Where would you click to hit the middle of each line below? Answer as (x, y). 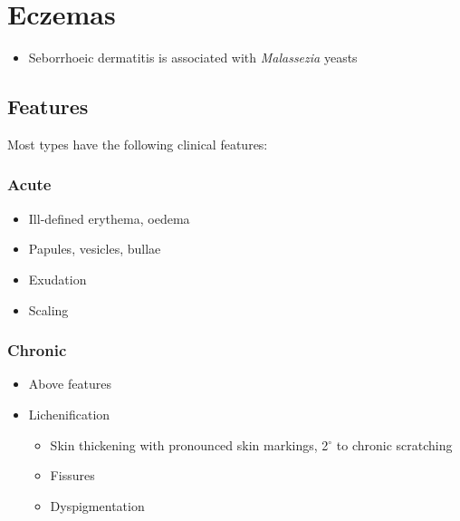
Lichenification (69, 414)
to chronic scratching (394, 444)
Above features (70, 384)
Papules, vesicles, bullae (95, 249)
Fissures (72, 475)
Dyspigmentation (97, 505)
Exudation (57, 279)
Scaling (48, 309)
